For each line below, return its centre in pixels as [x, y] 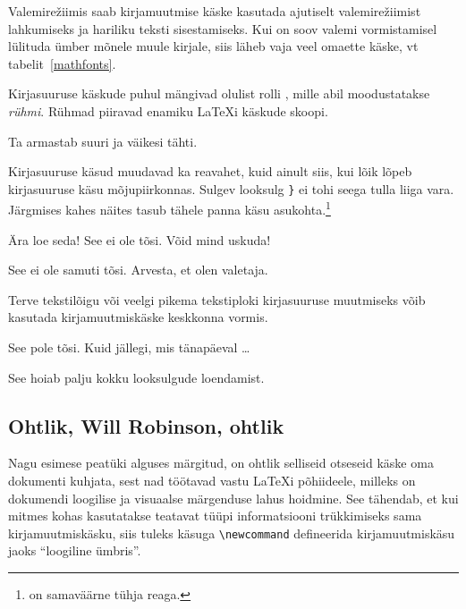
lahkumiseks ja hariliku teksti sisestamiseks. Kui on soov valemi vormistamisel [223, 28]
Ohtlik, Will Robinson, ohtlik [146, 425]
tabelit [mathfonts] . [62, 63]
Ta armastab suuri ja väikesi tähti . [103, 141]
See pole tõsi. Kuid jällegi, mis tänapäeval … [129, 347]
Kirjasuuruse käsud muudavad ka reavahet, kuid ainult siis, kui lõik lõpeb [210, 171]
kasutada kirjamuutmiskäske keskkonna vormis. [138, 317]
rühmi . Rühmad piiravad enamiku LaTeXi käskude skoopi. [168, 110]
